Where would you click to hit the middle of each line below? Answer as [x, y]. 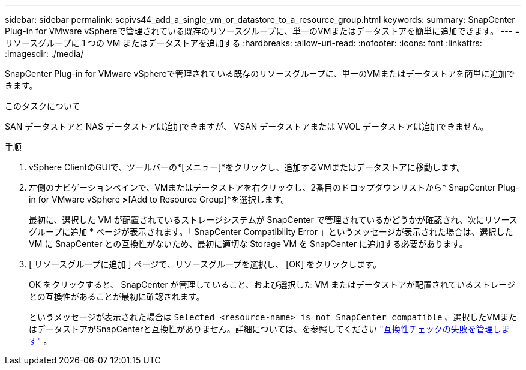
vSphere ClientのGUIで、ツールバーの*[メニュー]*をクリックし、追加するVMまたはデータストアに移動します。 [247, 167]
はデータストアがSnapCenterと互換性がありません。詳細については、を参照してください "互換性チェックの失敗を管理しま [269, 329]
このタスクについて [43, 106]
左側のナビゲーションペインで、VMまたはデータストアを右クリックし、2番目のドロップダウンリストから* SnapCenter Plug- [274, 187]
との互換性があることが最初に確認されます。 [117, 297]
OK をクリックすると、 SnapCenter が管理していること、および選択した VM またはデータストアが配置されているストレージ [272, 285]
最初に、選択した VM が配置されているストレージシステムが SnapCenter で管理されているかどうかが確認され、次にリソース [273, 220]
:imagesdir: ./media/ [44, 54]
